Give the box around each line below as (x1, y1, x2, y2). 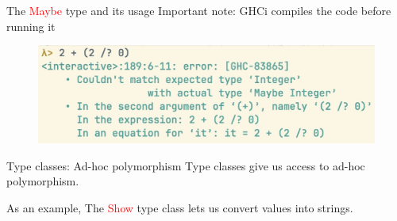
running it (6, 17, 56, 34)
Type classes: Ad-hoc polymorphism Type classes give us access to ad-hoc (6, 157, 365, 173)
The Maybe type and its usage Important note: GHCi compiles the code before (6, 2, 391, 18)
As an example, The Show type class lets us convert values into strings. (6, 199, 353, 215)
